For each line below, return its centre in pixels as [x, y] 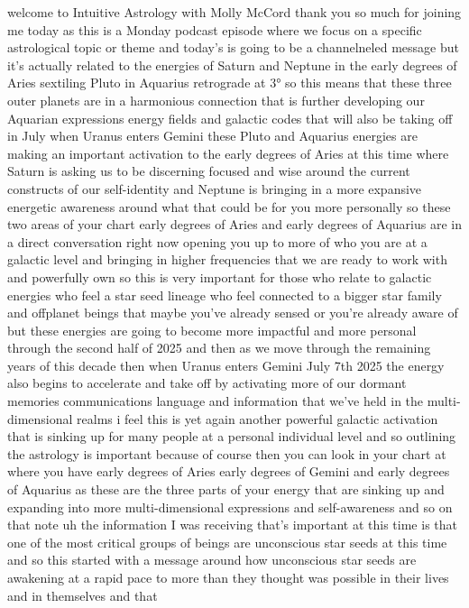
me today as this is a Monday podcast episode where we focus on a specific [215, 29]
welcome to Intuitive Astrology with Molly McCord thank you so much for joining [234, 12]
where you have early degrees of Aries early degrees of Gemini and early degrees [229, 471]
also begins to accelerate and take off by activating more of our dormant [207, 383]
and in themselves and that [83, 595]
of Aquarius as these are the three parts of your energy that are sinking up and [226, 489]
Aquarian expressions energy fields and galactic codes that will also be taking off [230, 118]
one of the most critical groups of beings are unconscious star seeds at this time [227, 542]
